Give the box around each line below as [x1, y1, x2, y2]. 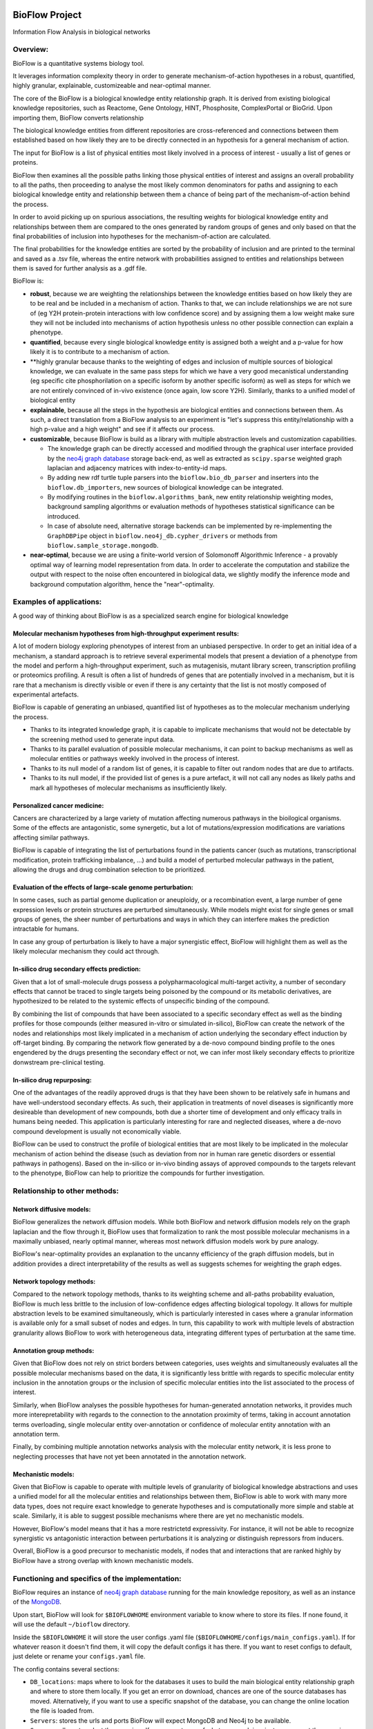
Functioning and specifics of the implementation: [12, 1573, 182, 1583]
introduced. [47, 512, 81, 520]
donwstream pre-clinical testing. [12, 1058, 105, 1066]
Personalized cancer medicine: [12, 801, 104, 809]
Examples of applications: [12, 597, 102, 607]
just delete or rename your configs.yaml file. [12, 1652, 146, 1661]
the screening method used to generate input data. [30, 735, 175, 743]
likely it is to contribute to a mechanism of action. [30, 348, 170, 356]
